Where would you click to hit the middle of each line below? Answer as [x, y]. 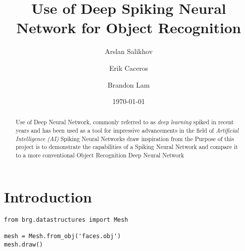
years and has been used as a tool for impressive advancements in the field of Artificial [127, 130]
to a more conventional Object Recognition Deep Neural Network [100, 155]
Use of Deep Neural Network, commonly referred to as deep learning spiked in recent [125, 122]
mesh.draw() [24, 244]
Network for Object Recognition [129, 27]
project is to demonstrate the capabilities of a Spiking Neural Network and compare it [127, 147]
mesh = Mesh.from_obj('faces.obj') [63, 236]
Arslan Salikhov [129, 51]
